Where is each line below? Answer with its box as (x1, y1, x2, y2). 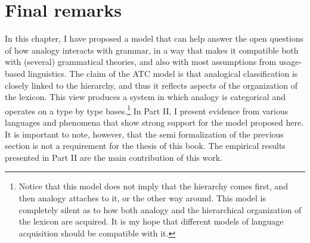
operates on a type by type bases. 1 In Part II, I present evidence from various (5, 102, 289, 117)
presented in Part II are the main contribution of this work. (5, 151, 222, 163)
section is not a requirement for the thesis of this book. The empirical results (5, 139, 286, 152)
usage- (278, 55, 302, 68)
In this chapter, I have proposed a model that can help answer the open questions (5, 32, 303, 45)
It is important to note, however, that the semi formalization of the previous (5, 127, 284, 140)
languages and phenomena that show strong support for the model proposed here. (5, 116, 304, 128)
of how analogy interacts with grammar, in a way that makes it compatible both (5, 43, 299, 56)
